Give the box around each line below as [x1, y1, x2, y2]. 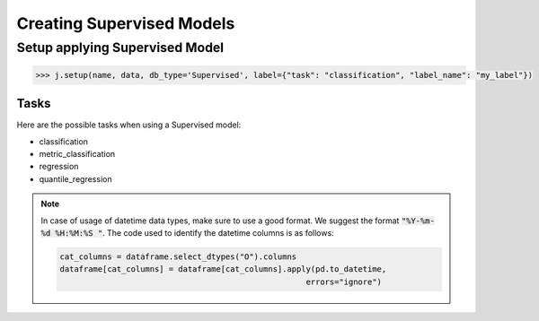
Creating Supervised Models [16, 13, 235, 33]
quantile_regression [39, 173, 112, 184]
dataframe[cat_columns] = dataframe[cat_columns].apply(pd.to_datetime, [59, 265, 387, 274]
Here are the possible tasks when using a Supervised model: [16, 119, 242, 130]
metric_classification [39, 149, 116, 160]
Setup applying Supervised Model [16, 39, 225, 56]
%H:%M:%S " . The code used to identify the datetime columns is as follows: [55, 228, 334, 239]
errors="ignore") [305, 276, 382, 287]
